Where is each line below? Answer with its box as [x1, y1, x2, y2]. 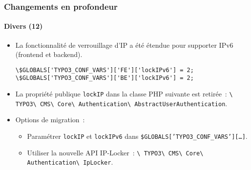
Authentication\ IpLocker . [27, 157, 113, 167]
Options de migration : [15, 114, 85, 125]
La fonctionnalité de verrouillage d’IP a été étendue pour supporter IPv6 [15, 39, 233, 50]
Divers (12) [4, 21, 43, 31]
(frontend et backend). [15, 49, 83, 59]
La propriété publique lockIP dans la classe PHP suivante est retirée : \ [15, 89, 233, 99]
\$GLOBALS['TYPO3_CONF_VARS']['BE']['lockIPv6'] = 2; [15, 75, 194, 82]
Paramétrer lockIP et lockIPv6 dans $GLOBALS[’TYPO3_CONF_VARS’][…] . [27, 131, 248, 141]
